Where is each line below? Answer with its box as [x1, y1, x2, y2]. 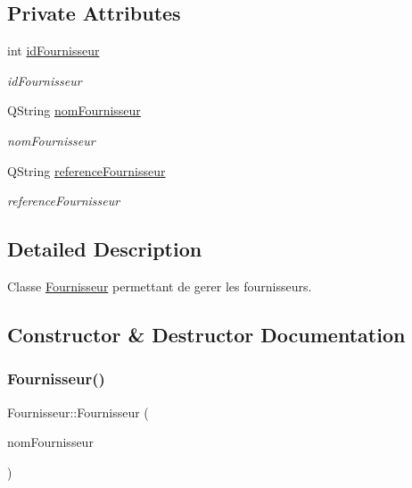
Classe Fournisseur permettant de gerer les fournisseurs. [7, 276, 312, 295]
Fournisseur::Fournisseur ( [7, 402, 149, 421]
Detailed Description [7, 235, 202, 263]
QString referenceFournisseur [7, 161, 166, 180]
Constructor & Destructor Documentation [7, 320, 406, 348]
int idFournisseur [7, 41, 100, 60]
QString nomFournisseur [7, 101, 141, 120]
